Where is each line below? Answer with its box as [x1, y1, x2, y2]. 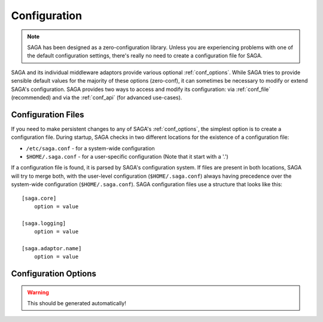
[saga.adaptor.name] [22, 245, 82, 251]
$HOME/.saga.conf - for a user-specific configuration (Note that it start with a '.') [26, 153, 228, 160]
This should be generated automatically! [27, 300, 127, 307]
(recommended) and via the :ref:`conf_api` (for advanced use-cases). [11, 93, 182, 101]
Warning [27, 288, 49, 296]
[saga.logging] [22, 220, 66, 227]
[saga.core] [22, 195, 57, 202]
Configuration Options [11, 269, 97, 279]
